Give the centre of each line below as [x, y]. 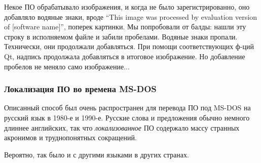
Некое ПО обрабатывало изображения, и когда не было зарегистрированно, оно [127, 7]
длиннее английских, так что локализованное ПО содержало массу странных [122, 127]
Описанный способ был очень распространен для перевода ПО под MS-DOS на [127, 108]
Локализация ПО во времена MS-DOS [80, 89]
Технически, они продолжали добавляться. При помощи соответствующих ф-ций [129, 46]
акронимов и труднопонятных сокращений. [70, 137]
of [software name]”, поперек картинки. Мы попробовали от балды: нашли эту [125, 27]
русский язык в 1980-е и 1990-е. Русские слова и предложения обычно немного [127, 117]
